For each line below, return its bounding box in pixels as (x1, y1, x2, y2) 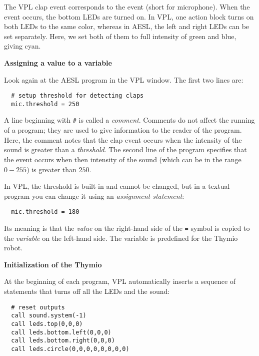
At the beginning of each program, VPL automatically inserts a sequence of (4, 276, 236, 286)
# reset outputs (11, 303, 65, 311)
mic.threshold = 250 (11, 100, 79, 108)
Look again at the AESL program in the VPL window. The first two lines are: (4, 74, 243, 85)
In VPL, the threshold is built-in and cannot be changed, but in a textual (4, 181, 230, 191)
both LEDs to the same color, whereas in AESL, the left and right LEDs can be (4, 21, 249, 32)
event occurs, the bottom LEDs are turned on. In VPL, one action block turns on (4, 11, 254, 22)
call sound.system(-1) (11, 312, 86, 319)
